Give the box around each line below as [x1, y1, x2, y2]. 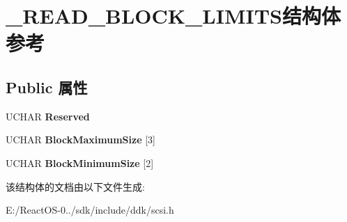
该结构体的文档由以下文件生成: [6, 179, 145, 193]
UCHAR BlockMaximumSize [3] [6, 132, 155, 147]
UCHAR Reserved [6, 109, 90, 123]
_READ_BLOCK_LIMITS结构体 [6, 1, 341, 30]
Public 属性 [6, 76, 88, 97]
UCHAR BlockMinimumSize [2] [6, 155, 154, 170]
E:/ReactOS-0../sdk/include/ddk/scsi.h [6, 203, 174, 217]
